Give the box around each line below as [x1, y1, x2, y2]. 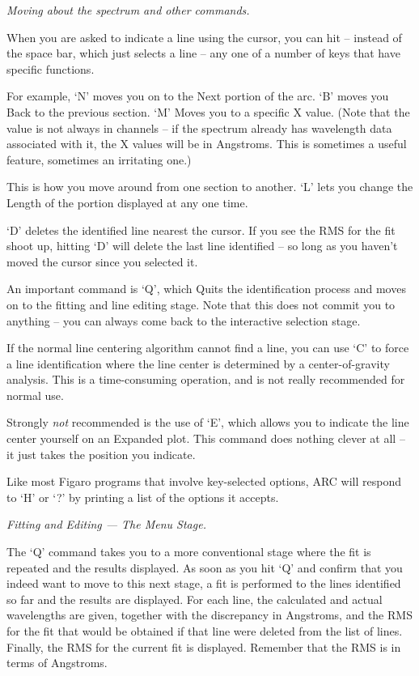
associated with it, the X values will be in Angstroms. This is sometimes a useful [6, 135, 407, 152]
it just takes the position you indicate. [6, 445, 196, 462]
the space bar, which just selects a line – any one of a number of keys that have [6, 45, 400, 62]
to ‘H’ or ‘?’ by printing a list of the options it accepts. [6, 488, 279, 505]
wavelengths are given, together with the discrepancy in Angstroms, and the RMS [6, 606, 413, 623]
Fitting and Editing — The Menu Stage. [6, 516, 206, 533]
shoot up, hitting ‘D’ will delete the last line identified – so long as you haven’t [6, 237, 398, 254]
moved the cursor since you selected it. [6, 253, 198, 270]
